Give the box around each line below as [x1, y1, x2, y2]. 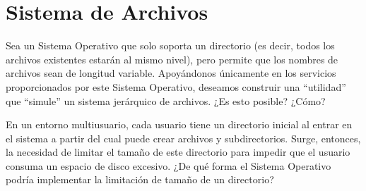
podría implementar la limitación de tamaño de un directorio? [6, 172, 274, 187]
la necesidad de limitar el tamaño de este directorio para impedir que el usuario [6, 144, 350, 159]
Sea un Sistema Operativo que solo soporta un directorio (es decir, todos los [6, 38, 335, 53]
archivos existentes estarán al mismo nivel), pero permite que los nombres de [6, 51, 338, 66]
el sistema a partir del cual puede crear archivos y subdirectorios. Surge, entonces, [6, 130, 361, 145]
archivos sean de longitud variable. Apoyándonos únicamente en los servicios [6, 66, 336, 80]
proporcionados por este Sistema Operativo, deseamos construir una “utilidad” [6, 79, 346, 94]
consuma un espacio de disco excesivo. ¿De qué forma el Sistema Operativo [6, 158, 331, 173]
